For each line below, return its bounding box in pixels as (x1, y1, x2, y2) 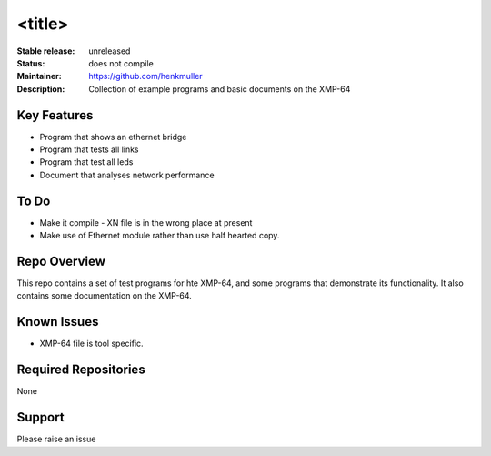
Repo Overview (16, 253, 106, 269)
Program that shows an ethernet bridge (39, 131, 187, 142)
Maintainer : (16, 71, 63, 82)
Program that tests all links (39, 144, 140, 155)
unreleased (88, 46, 131, 56)
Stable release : (16, 46, 75, 56)
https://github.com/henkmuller (88, 71, 204, 82)
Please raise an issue (16, 433, 96, 445)
